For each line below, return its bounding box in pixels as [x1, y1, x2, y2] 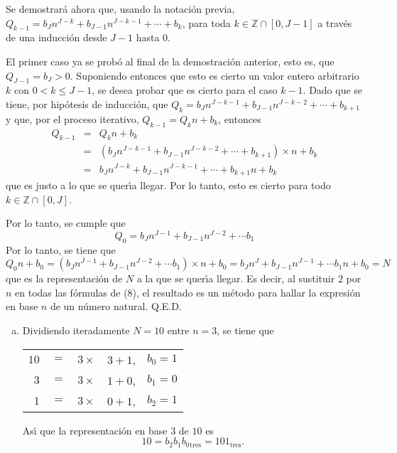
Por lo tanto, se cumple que [6, 215, 126, 230]
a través [317, 15, 352, 30]
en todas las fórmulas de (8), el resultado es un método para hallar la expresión [15, 284, 361, 299]
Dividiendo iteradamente [22, 323, 130, 338]
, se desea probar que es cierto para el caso [92, 82, 278, 97]
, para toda [182, 15, 231, 30]
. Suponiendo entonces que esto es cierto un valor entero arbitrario [70, 68, 359, 82]
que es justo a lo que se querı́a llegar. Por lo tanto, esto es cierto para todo [6, 177, 331, 192]
